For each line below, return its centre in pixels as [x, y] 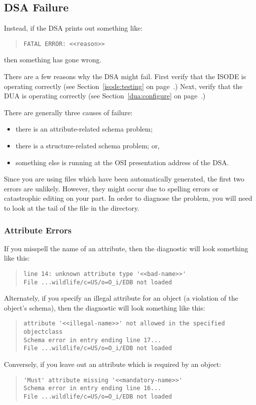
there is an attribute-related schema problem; [84, 129]
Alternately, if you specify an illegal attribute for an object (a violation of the [121, 298]
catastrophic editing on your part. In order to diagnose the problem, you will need [128, 198]
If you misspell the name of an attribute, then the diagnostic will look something [126, 248]
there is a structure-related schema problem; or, [88, 146]
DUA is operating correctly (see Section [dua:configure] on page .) [105, 96]
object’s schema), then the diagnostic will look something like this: [105, 307]
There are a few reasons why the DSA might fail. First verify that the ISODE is [125, 76]
